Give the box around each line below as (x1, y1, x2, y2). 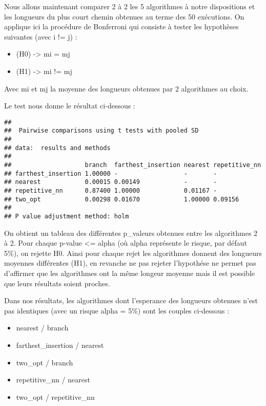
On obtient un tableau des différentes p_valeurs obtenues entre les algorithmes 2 (4, 227, 258, 238)
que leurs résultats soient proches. (4, 278, 110, 288)
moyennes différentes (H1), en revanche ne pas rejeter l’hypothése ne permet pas (4, 257, 256, 268)
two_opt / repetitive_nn (16, 391, 95, 402)
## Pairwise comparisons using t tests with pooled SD (4, 127, 199, 135)
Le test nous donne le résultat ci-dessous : (4, 100, 135, 111)
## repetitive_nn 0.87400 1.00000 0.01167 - (4, 187, 217, 194)
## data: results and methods (4, 144, 111, 152)
